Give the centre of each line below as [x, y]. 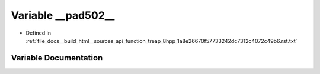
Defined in [39, 33]
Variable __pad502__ [63, 15]
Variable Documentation [57, 58]
